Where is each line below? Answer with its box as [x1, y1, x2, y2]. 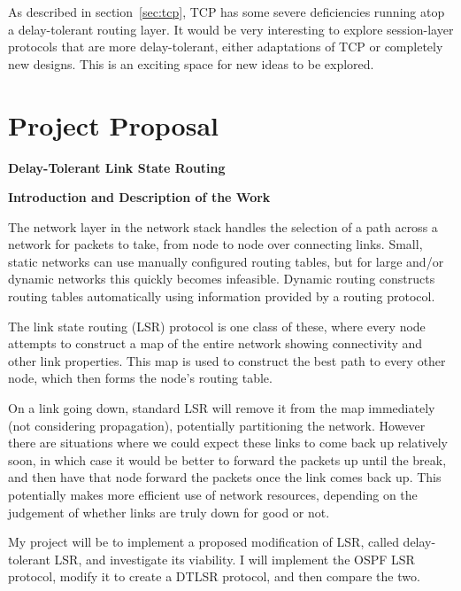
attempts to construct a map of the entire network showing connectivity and [8, 334, 423, 353]
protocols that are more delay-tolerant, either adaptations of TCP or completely [8, 37, 443, 56]
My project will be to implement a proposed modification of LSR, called [8, 533, 399, 551]
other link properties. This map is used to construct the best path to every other [8, 351, 446, 369]
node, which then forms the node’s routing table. [8, 369, 273, 387]
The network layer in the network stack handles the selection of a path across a [8, 217, 438, 236]
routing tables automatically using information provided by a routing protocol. [8, 287, 435, 306]
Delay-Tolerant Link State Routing [8, 158, 226, 176]
